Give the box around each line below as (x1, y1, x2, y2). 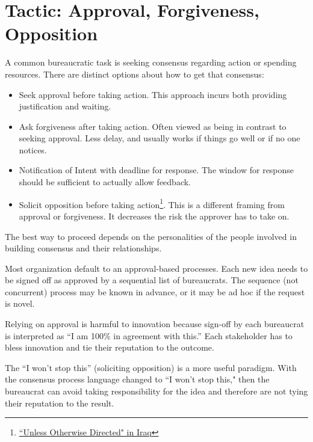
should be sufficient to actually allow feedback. (19, 176, 191, 188)
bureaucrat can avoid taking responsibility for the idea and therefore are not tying (5, 385, 308, 397)
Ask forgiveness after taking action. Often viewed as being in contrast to (19, 120, 287, 132)
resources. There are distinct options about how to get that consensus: (5, 67, 264, 80)
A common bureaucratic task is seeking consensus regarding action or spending (5, 56, 297, 69)
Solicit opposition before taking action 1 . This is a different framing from (19, 196, 285, 210)
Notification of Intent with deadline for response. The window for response (19, 164, 294, 176)
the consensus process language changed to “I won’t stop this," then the (5, 373, 270, 385)
